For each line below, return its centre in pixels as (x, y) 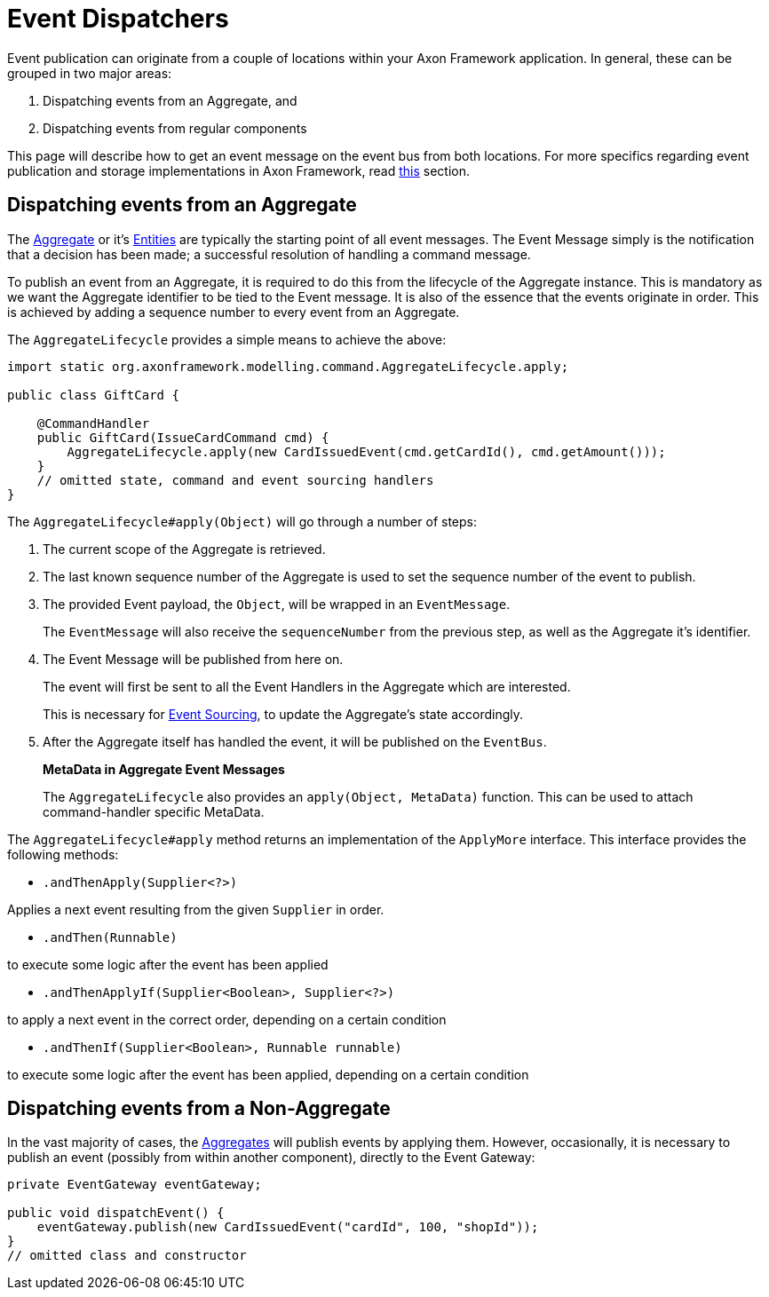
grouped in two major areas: (90, 73)
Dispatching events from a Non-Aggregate (199, 1109)
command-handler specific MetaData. (154, 811)
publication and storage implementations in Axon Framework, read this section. (239, 170)
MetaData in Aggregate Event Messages (164, 769)
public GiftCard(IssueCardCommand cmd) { (183, 437)
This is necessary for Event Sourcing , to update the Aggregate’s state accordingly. (283, 714)
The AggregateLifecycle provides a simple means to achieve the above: (227, 339)
